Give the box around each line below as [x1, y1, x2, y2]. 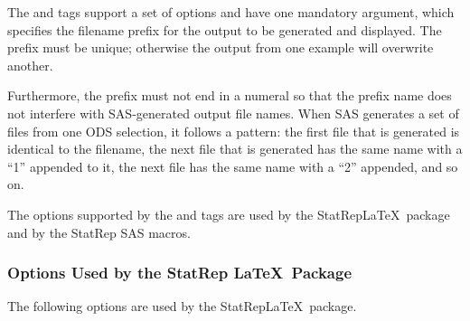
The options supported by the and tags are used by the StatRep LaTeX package [7, 204, 450, 223]
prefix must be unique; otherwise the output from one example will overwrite [7, 38, 434, 57]
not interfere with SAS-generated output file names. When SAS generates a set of [7, 103, 459, 122]
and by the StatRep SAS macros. [7, 222, 191, 241]
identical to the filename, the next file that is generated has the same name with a [7, 139, 463, 158]
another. [7, 55, 53, 74]
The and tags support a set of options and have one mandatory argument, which [7, 3, 455, 21]
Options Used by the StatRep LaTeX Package [7, 261, 352, 284]
